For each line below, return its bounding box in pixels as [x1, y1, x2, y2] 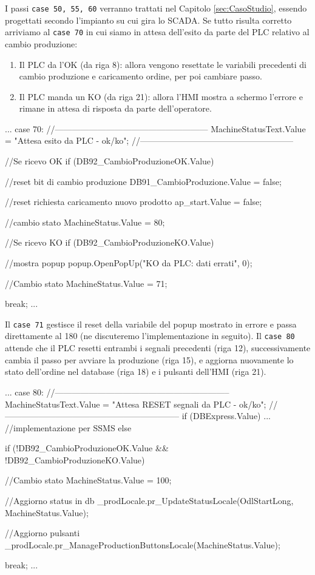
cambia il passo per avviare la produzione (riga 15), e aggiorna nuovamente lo [5, 353, 294, 366]
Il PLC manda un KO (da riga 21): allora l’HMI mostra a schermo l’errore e [19, 90, 303, 103]
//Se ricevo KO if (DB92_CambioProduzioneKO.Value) [5, 236, 214, 249]
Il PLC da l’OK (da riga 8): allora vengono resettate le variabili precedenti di [19, 58, 307, 70]
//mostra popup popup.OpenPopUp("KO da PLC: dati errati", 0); [5, 257, 252, 269]
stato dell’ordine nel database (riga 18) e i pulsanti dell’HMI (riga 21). [5, 365, 266, 378]
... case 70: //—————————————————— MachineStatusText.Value [5, 122, 306, 135]
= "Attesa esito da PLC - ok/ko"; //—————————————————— [5, 134, 293, 147]
